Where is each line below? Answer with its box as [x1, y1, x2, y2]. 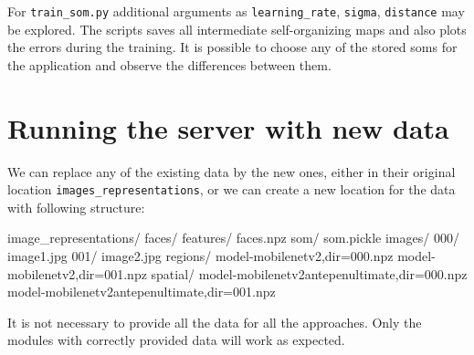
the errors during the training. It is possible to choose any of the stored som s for [7, 37, 458, 57]
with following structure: [7, 197, 145, 216]
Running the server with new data [7, 109, 449, 146]
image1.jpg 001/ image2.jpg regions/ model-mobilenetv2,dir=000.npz [7, 246, 394, 265]
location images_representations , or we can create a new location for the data [7, 180, 456, 199]
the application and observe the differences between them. [7, 55, 332, 74]
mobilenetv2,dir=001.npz [7, 264, 147, 283]
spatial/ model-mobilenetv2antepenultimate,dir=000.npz [151, 264, 468, 283]
